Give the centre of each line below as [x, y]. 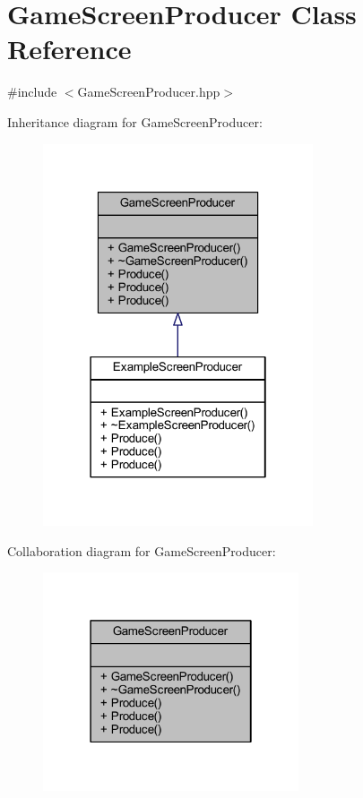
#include [32, 92]
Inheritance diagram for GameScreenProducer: [135, 121]
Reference [69, 49]
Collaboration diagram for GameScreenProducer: [142, 550]
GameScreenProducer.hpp [149, 92]
